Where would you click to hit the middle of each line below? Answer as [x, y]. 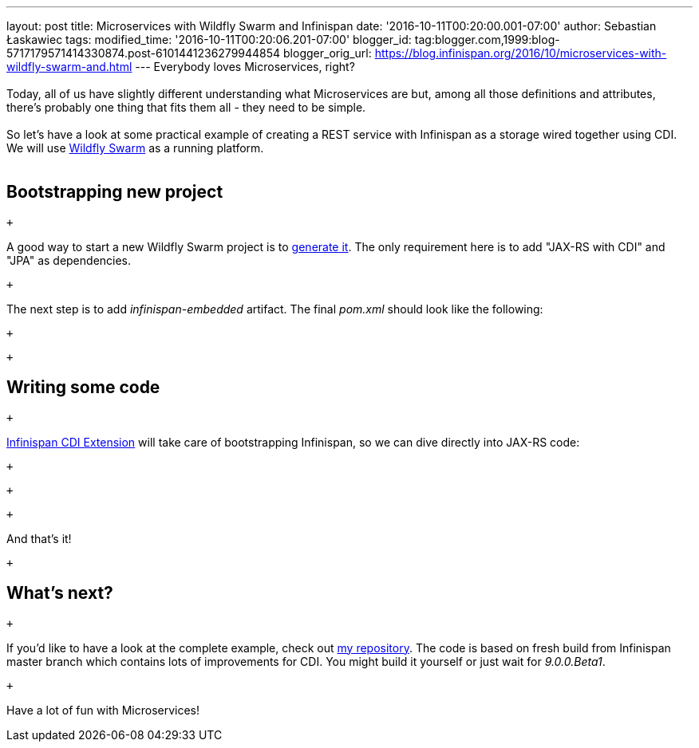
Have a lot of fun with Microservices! [103, 710]
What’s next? [60, 593]
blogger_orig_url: [328, 53]
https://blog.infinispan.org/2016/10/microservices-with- [521, 53]
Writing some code [83, 388]
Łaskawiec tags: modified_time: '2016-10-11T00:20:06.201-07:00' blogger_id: [209, 39]
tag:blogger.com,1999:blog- [487, 39]
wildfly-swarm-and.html [69, 67]
